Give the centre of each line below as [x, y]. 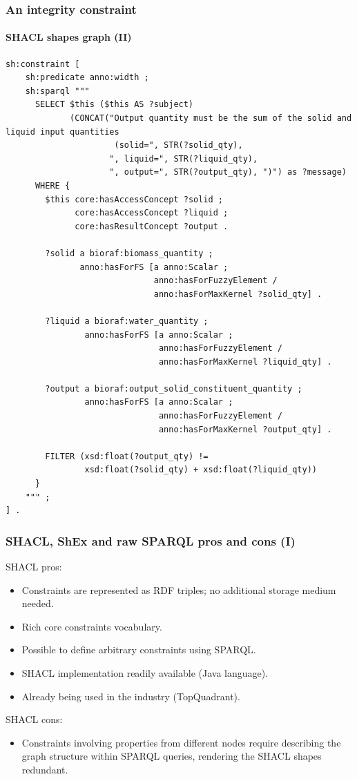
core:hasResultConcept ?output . [152, 226]
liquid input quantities [62, 132]
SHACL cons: [34, 719]
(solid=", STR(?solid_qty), [178, 145]
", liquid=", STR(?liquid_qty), [184, 158]
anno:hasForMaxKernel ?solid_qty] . [238, 294]
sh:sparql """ [57, 91]
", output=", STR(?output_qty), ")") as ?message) [228, 172]
